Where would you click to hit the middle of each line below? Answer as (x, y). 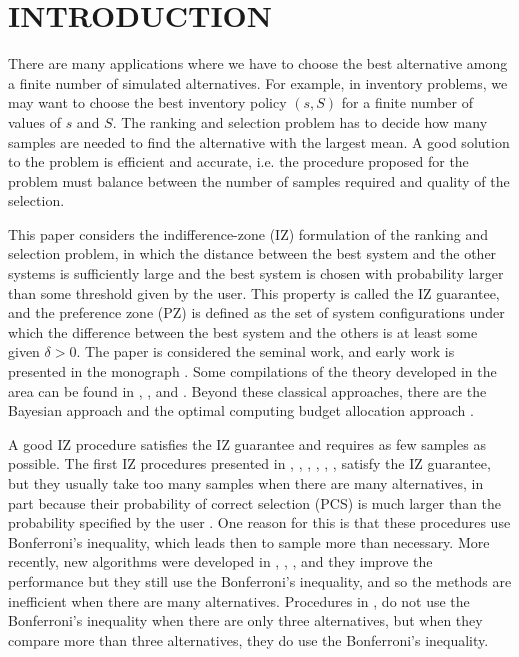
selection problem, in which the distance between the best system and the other (252, 253)
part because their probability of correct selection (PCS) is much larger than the (255, 502)
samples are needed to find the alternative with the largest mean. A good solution (259, 141)
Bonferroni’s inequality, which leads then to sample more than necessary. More (249, 541)
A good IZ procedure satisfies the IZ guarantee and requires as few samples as (247, 443)
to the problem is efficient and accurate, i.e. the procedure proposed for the (238, 161)
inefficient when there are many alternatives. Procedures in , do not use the (239, 600)
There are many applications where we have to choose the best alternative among (258, 63)
